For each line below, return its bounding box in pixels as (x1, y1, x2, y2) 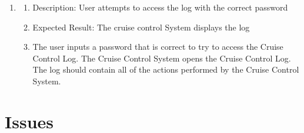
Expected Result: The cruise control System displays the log (32, 21, 250, 33)
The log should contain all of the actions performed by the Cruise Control (32, 63, 299, 76)
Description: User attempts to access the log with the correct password (32, 1, 288, 13)
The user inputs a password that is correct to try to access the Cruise (32, 40, 283, 53)
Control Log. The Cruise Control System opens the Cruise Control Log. (32, 52, 291, 64)
